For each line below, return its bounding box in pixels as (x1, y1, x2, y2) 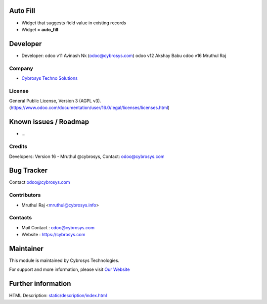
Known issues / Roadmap (9, 118, 89, 126)
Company (9, 65, 33, 72)
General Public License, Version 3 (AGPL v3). (9, 98, 101, 104)
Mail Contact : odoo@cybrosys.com (21, 224, 95, 230)
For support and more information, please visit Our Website (9, 266, 130, 272)
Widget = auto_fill (21, 26, 59, 32)
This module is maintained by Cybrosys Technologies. (9, 257, 120, 263)
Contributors (9, 192, 41, 199)
